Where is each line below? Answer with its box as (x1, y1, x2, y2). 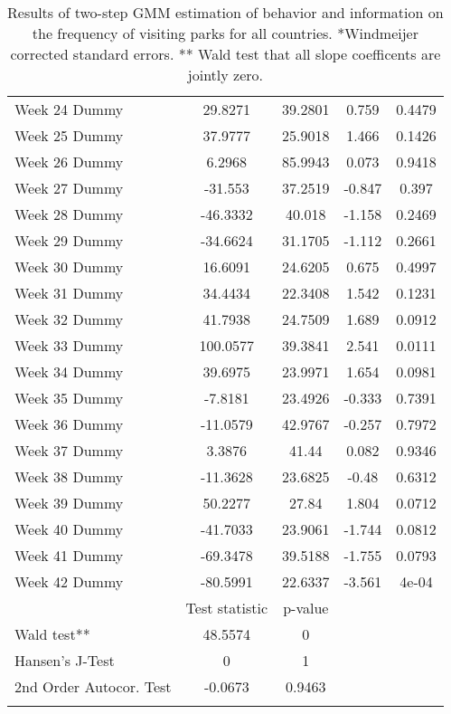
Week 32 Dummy (14, 309, 124, 329)
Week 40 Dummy (14, 519, 124, 539)
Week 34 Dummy (14, 361, 124, 382)
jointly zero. (187, 64, 263, 85)
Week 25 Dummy (14, 125, 124, 146)
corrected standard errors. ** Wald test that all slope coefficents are (10, 43, 441, 64)
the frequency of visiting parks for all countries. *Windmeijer (32, 23, 418, 43)
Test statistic (185, 597, 268, 618)
